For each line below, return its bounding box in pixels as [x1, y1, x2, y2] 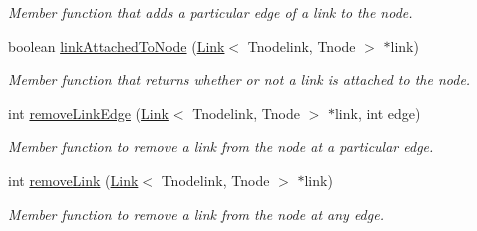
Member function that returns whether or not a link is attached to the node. [8, 69, 471, 90]
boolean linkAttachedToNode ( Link [8, 35, 225, 56]
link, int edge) [334, 102, 421, 123]
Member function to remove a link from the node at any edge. [8, 203, 384, 224]
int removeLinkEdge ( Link [8, 102, 169, 123]
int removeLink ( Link [8, 169, 139, 190]
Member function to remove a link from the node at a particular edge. [8, 136, 434, 157]
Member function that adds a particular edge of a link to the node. [8, 2, 413, 22]
